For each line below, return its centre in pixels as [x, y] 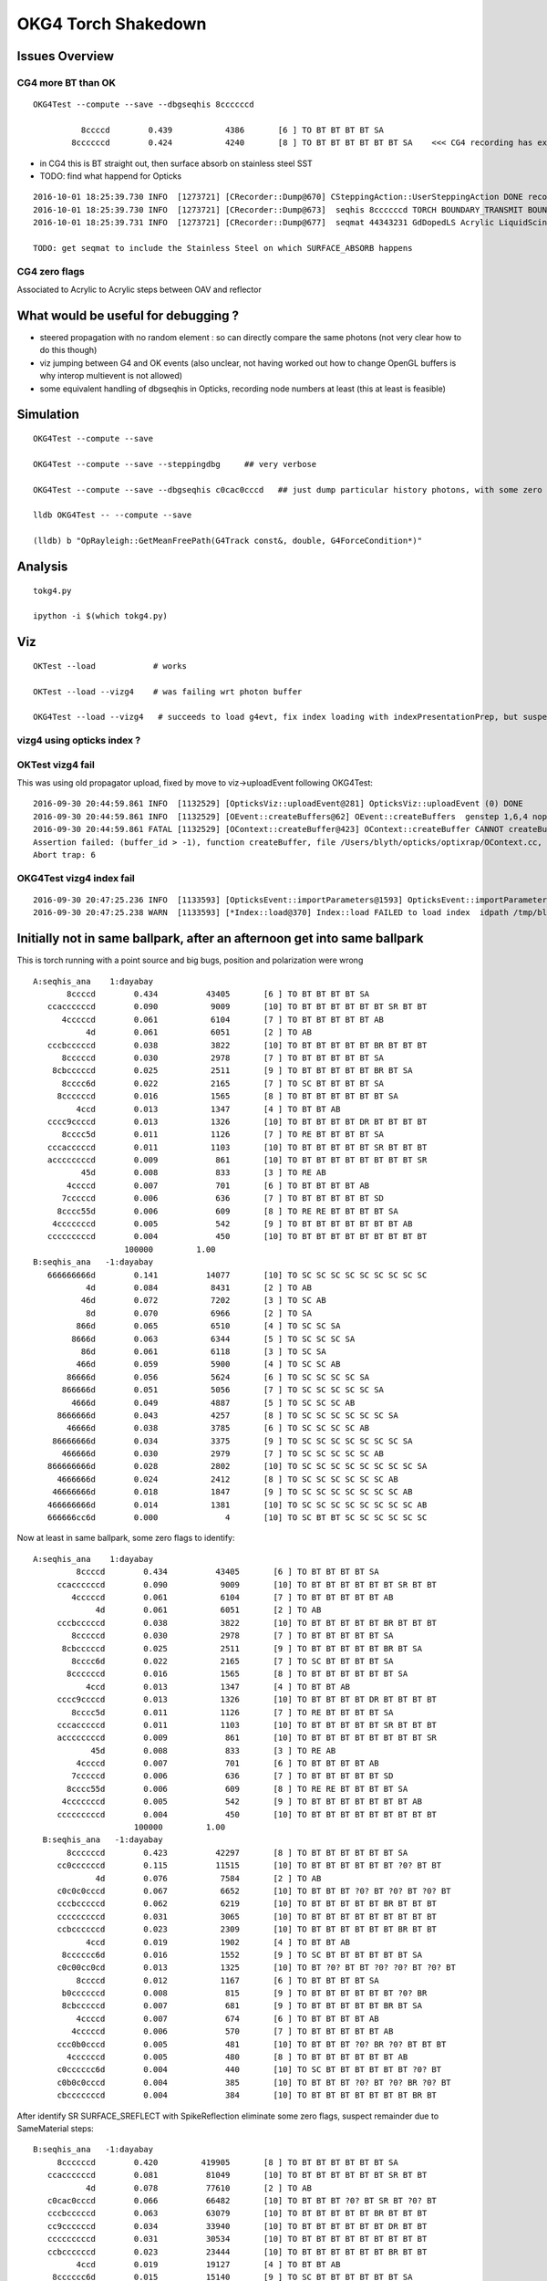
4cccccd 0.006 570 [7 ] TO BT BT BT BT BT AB [232, 2031]
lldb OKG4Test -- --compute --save [113, 515]
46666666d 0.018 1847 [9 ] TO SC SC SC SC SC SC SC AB [232, 1492]
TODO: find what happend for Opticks [111, 176]
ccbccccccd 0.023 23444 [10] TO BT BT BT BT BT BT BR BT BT [237, 2252]
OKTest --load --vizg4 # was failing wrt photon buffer [168, 692]
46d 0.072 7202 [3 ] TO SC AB [204, 1301]
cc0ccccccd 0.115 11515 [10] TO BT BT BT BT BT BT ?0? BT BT [249, 1865]
